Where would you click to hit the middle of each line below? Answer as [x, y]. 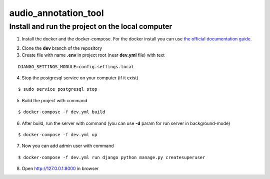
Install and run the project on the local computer [91, 26]
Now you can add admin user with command [68, 146]
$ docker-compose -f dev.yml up [58, 134]
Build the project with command [54, 100]
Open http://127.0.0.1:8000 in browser [60, 169]
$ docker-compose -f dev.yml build [62, 112]
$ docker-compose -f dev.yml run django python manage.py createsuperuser [112, 157]
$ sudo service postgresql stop [58, 89]
